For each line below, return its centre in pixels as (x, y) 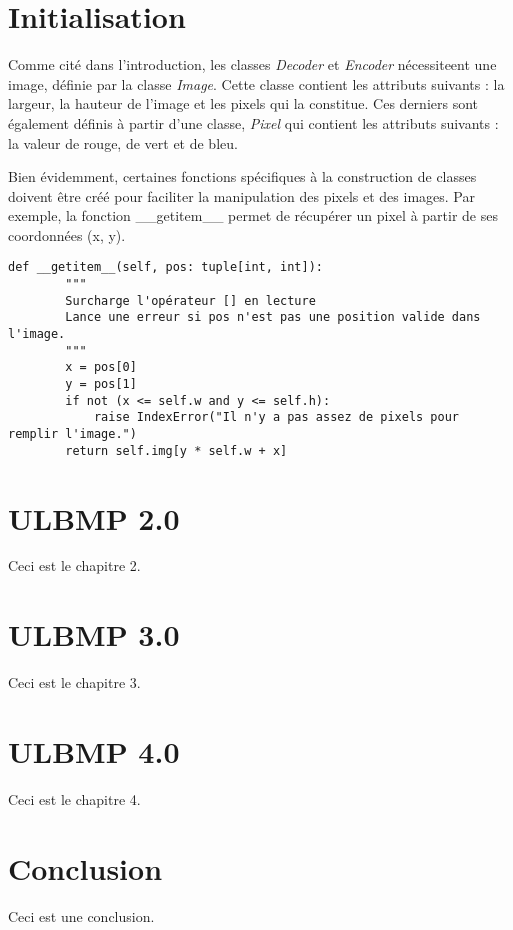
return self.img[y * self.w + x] (176, 450)
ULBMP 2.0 (94, 517)
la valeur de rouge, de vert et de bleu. (123, 142)
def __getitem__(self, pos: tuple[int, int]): (165, 267)
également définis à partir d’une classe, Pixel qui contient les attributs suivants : (253, 122)
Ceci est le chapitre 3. (74, 682)
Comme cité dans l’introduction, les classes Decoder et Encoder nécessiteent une (252, 64)
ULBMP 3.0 (94, 634)
